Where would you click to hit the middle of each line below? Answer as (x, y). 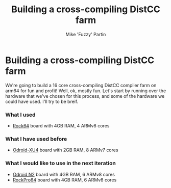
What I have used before (36, 139)
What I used (20, 115)
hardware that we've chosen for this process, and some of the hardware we (85, 96)
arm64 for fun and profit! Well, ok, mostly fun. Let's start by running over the (86, 91)
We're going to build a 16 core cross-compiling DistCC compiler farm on (81, 85)
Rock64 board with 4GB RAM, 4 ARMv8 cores (61, 125)
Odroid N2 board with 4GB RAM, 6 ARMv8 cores (64, 174)
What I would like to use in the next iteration (60, 163)
